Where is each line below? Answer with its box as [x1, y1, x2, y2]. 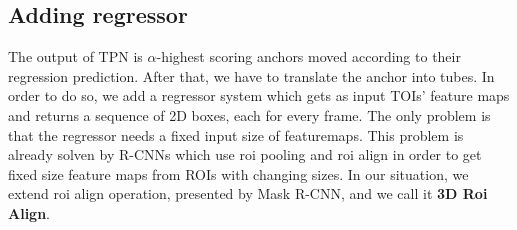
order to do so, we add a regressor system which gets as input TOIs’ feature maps [8, 85, 510, 106]
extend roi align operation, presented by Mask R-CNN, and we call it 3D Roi [8, 183, 488, 204]
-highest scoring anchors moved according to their [156, 46, 461, 67]
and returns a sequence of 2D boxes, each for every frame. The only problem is [8, 104, 491, 125]
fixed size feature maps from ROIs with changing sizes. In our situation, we [8, 163, 469, 184]
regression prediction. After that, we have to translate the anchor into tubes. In [8, 65, 495, 86]
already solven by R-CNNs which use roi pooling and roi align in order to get [8, 144, 482, 165]
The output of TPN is [8, 46, 143, 67]
